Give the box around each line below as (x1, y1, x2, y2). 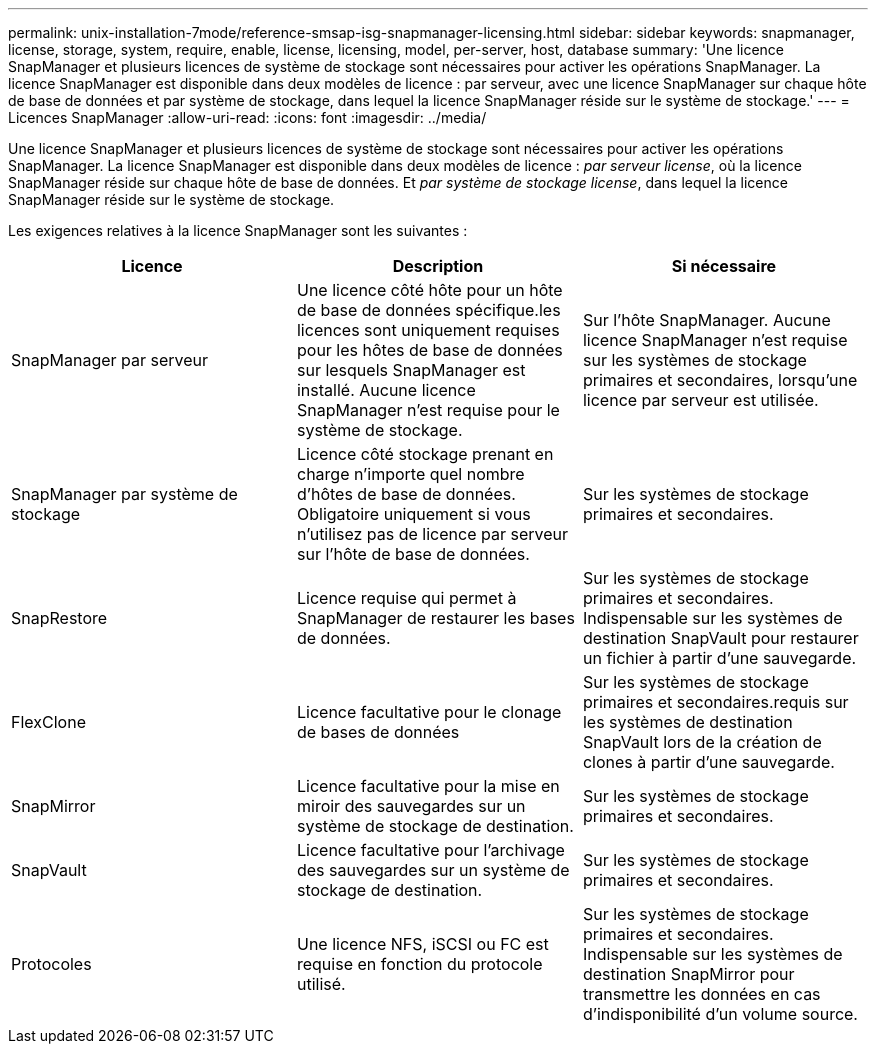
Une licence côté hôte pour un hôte (296, 280, 563, 300)
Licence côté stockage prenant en (296, 444, 554, 464)
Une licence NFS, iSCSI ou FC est (296, 934, 549, 954)
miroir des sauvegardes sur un (296, 796, 526, 816)
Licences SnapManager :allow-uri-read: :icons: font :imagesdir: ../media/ (8, 109, 487, 126)
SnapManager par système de (11, 484, 238, 504)
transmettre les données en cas (582, 984, 821, 1004)
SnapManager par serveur (11, 350, 209, 370)
